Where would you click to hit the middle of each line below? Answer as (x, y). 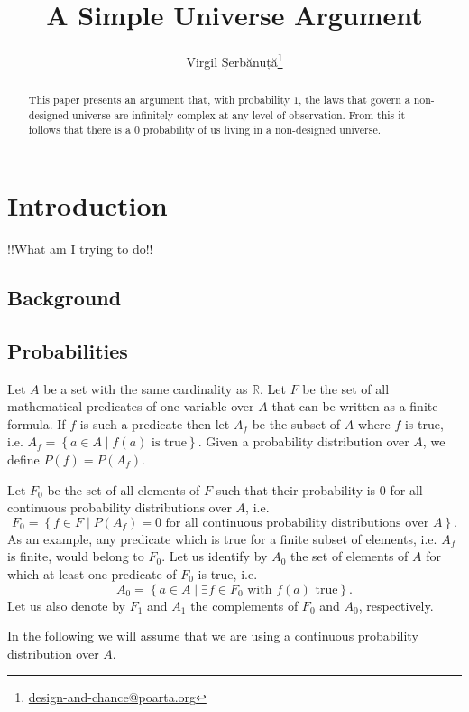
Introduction (87, 206)
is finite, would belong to (76, 556)
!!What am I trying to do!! (80, 249)
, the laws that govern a (354, 100)
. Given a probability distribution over (303, 441)
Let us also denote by (66, 605)
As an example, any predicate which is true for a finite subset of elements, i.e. (222, 538)
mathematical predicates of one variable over (131, 406)
